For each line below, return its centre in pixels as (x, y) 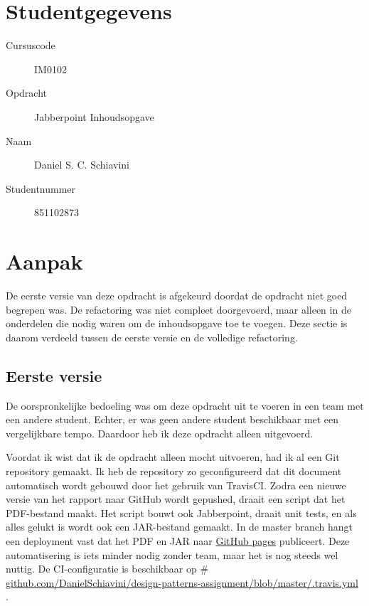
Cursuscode (31, 45)
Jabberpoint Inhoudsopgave (94, 116)
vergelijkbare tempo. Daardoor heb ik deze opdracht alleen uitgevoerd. (160, 433)
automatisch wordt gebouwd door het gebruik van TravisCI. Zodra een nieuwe (176, 485)
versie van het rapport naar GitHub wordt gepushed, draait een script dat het (176, 499)
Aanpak (44, 261)
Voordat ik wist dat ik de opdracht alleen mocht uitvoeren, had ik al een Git (173, 457)
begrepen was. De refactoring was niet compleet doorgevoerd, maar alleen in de (178, 309)
